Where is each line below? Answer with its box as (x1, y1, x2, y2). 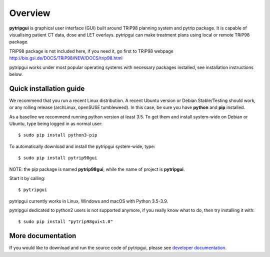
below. (9, 71, 23, 77)
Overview (9, 7, 50, 18)
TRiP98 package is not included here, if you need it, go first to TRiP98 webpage (9, 48, 173, 54)
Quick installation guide (9, 84, 85, 92)
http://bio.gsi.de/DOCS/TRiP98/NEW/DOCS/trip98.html (9, 55, 122, 61)
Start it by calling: (9, 175, 45, 181)
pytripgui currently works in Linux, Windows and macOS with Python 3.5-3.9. (9, 198, 168, 204)
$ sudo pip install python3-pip (18, 132, 97, 138)
